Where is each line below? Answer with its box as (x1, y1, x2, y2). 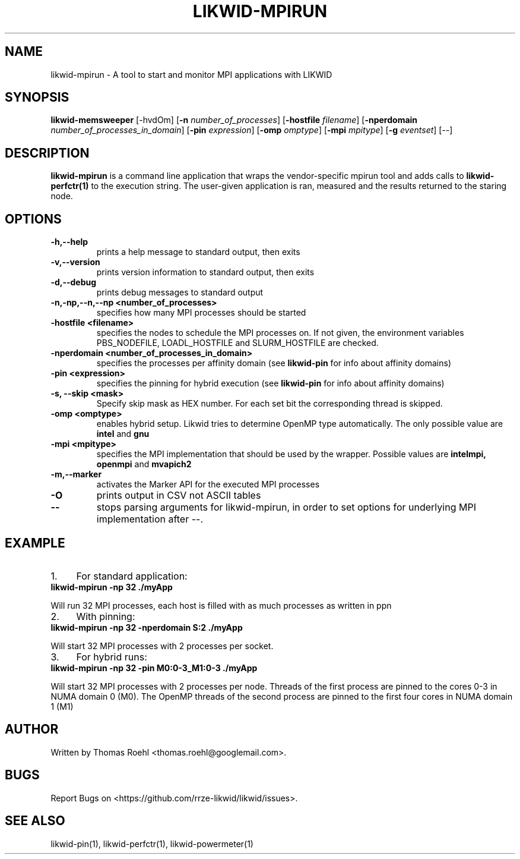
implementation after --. (96, 513, 204, 526)
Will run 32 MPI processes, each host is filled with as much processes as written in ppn (50, 600, 392, 611)
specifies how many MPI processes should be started (96, 307, 306, 318)
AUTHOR (5, 722, 59, 737)
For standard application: (76, 569, 188, 582)
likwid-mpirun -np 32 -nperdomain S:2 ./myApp (50, 622, 243, 633)
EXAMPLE (5, 535, 65, 550)
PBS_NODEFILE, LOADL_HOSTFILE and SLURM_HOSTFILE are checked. (96, 338, 379, 348)
